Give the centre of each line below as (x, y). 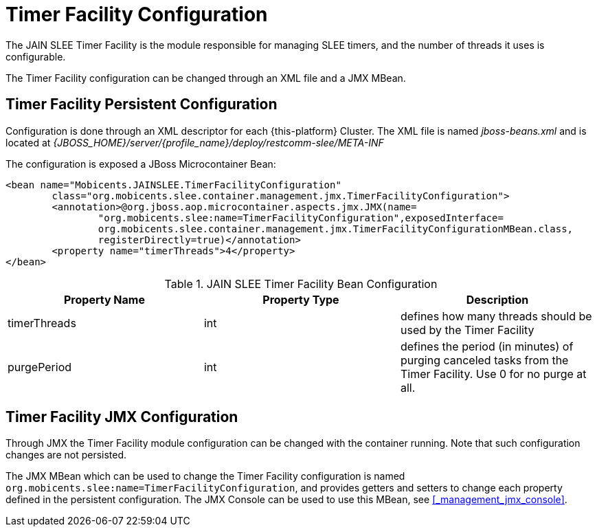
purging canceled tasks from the (484, 360)
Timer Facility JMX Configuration (122, 417)
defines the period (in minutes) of (487, 346)
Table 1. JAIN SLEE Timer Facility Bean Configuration (301, 284)
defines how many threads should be (496, 316)
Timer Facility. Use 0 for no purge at (493, 374)
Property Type (301, 299)
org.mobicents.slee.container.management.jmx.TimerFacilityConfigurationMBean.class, (336, 229)
